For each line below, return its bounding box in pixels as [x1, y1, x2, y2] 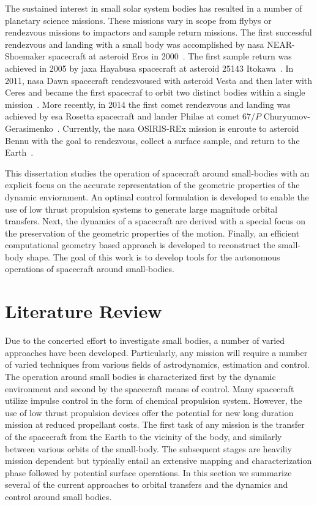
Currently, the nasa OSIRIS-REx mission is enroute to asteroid [62, 121, 299, 134]
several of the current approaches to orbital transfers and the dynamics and [5, 478, 288, 491]
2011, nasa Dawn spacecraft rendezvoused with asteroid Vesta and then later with [5, 74, 313, 86]
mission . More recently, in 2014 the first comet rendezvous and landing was [5, 97, 291, 110]
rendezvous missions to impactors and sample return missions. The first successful [5, 26, 312, 39]
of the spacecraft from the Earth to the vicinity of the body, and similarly [5, 430, 282, 442]
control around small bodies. [5, 490, 112, 503]
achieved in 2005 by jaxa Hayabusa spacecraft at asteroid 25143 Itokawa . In [5, 61, 294, 74]
